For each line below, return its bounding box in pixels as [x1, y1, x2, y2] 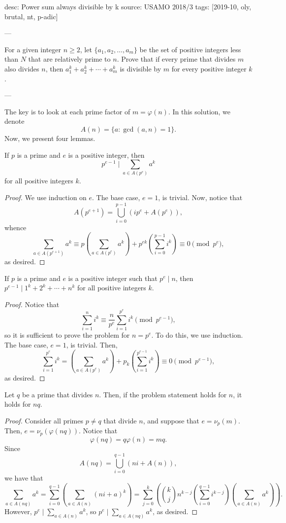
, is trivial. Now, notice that [158, 192, 243, 203]
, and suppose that [143, 415, 199, 425]
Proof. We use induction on [4, 192, 87, 203]
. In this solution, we [168, 106, 231, 116]
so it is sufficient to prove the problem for [4, 330, 130, 340]
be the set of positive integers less [139, 44, 241, 54]
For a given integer [4, 44, 61, 54]
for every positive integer [171, 63, 247, 73]
